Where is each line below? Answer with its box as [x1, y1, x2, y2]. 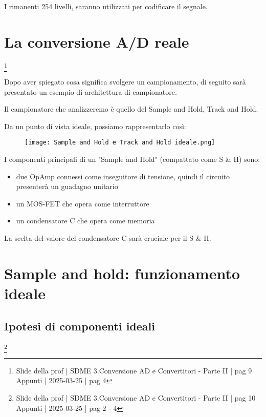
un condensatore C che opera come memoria [16, 215, 155, 226]
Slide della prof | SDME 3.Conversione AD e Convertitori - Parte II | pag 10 [16, 392, 256, 403]
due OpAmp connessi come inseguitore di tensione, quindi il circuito [16, 171, 230, 181]
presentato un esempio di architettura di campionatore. [4, 86, 177, 97]
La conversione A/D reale [4, 31, 189, 52]
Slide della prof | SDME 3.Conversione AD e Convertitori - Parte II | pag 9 [16, 365, 252, 376]
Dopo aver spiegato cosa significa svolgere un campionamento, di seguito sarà [4, 76, 246, 87]
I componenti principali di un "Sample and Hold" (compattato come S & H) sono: [4, 154, 260, 164]
